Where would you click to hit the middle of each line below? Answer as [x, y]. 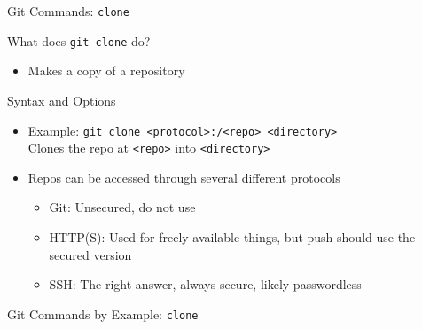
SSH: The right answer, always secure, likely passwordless [205, 284]
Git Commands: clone [68, 11]
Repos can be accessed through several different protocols [184, 177]
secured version [90, 254]
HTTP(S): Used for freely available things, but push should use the [232, 237]
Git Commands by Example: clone [103, 313]
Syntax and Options [62, 100]
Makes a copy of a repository [106, 70]
